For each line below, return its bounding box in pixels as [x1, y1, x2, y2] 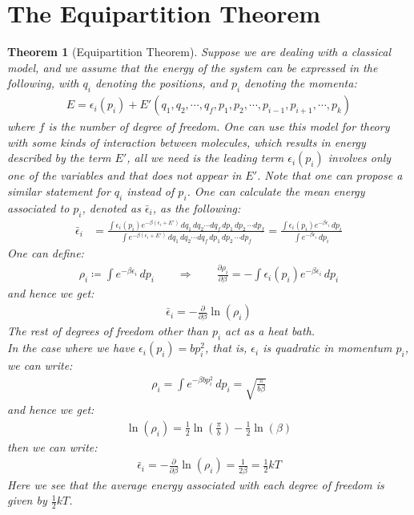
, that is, [205, 339, 247, 356]
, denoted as [82, 199, 141, 216]
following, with [7, 75, 79, 91]
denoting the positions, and [94, 75, 227, 91]
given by [7, 492, 47, 509]
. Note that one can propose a [257, 167, 403, 184]
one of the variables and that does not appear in [7, 167, 242, 184]
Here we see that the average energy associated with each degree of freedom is [7, 476, 384, 493]
